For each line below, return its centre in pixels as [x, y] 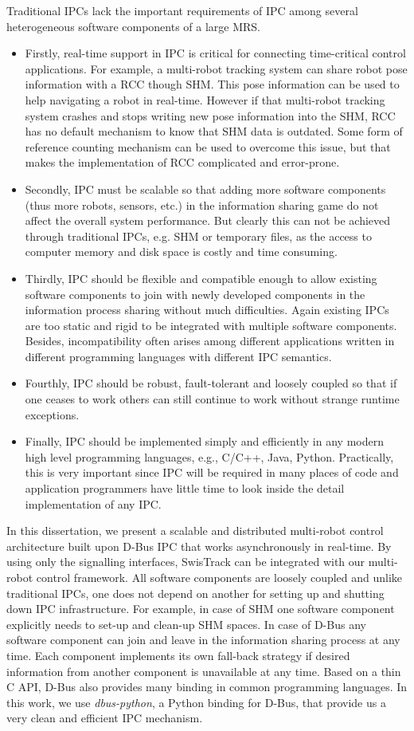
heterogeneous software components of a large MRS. [134, 26]
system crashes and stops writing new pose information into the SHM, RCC [210, 115]
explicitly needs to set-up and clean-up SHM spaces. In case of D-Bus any [186, 624]
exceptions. [52, 414]
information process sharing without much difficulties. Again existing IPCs [207, 310]
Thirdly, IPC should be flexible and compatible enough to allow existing [201, 278]
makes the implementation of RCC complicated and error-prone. [182, 162]
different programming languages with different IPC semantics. [178, 356]
